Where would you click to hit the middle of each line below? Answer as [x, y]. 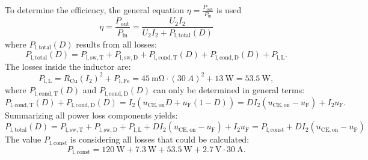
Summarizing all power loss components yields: [91, 115]
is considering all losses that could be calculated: [160, 139]
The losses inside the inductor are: [68, 66]
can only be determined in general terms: [229, 90]
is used [229, 10]
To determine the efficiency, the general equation [94, 10]
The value [23, 139]
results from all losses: [116, 44]
